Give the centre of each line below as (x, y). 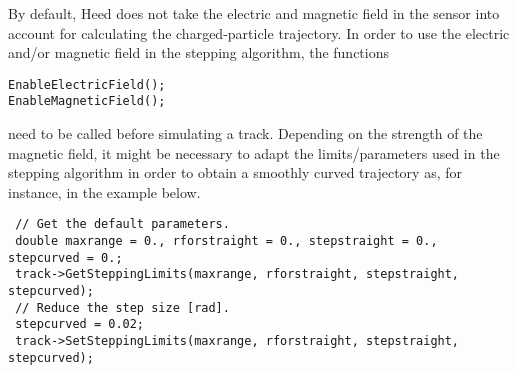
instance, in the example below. (104, 191)
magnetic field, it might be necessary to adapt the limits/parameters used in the (254, 152)
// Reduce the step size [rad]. (122, 307)
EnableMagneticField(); (87, 101)
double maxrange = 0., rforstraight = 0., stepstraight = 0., (226, 241)
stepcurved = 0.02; (80, 324)
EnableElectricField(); (87, 84)
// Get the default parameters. (122, 224)
